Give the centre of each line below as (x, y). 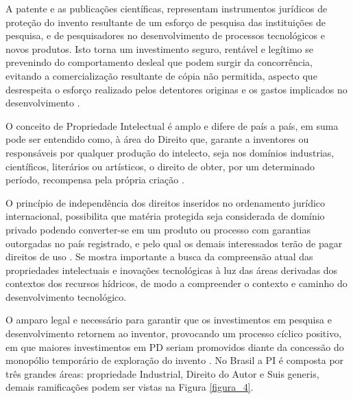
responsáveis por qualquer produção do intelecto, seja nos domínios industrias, (170, 152)
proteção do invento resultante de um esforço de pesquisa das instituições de (166, 22)
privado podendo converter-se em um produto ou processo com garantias (158, 229)
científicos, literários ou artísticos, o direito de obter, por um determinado (160, 166)
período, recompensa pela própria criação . (95, 180)
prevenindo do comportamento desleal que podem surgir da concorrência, (159, 62)
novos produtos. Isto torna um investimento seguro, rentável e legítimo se (159, 48)
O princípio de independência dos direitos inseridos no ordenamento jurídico (166, 202)
